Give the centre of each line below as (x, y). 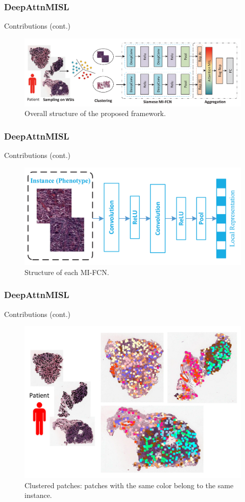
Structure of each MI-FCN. (67, 272)
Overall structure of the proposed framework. (95, 113)
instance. (38, 495)
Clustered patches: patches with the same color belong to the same (129, 485)
